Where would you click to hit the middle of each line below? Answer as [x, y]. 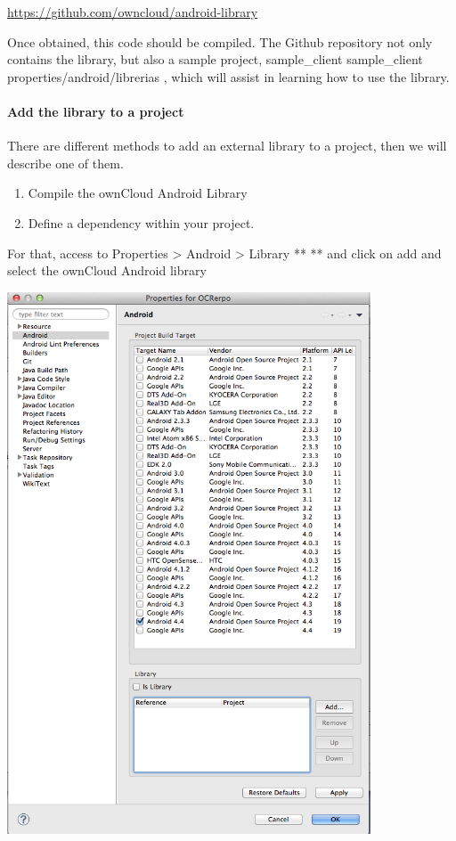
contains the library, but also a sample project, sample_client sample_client [215, 59]
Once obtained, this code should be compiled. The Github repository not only [220, 41]
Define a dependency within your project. [141, 222]
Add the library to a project [96, 111]
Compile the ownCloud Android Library [138, 193]
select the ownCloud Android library [107, 270]
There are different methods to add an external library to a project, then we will [227, 146]
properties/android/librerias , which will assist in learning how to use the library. [228, 76]
